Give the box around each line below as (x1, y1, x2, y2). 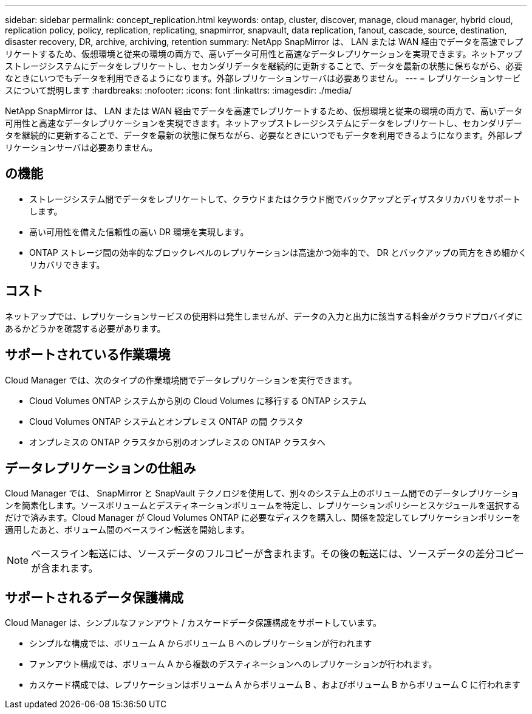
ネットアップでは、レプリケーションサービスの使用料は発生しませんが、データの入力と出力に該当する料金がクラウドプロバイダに (5, 311, 523, 321)
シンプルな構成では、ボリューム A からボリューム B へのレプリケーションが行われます (29, 638, 372, 649)
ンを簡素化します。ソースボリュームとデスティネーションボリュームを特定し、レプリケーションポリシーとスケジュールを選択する (5, 500, 520, 511)
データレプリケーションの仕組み (5, 460, 196, 476)
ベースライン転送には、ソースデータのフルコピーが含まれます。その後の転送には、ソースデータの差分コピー (31, 548, 524, 560)
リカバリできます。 (29, 259, 105, 270)
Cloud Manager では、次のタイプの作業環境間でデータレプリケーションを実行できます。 (5, 374, 357, 385)
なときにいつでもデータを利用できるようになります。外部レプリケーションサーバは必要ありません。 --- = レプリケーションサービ (5, 73, 521, 83)
